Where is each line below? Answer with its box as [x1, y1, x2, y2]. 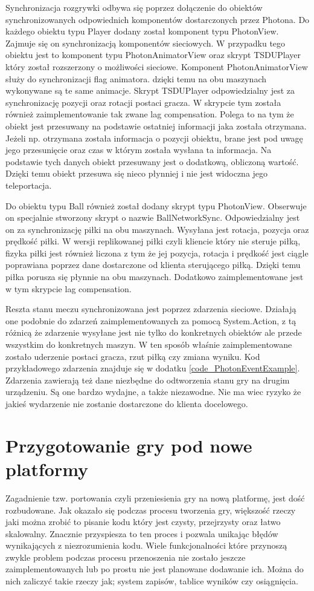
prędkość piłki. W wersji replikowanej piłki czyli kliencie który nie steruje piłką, [5, 235, 301, 247]
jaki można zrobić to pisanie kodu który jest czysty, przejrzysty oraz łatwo [5, 515, 281, 528]
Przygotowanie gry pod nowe [5, 433, 252, 457]
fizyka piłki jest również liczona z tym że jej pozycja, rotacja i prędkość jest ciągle [5, 246, 309, 259]
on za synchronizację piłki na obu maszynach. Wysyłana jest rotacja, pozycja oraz [5, 223, 309, 235]
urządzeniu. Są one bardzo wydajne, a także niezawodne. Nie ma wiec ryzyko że [5, 385, 301, 398]
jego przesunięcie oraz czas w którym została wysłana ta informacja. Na [5, 143, 272, 156]
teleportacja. [5, 178, 52, 191]
